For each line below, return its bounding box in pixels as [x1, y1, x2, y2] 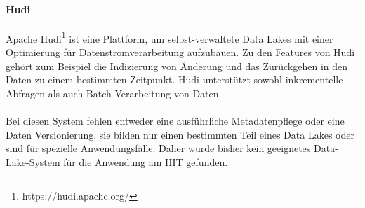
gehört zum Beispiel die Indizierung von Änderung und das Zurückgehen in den [6, 58, 348, 73]
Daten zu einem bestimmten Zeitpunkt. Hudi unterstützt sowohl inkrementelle [6, 72, 343, 87]
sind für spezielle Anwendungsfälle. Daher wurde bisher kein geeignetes [6, 141, 311, 155]
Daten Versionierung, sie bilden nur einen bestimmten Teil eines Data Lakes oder [6, 127, 354, 141]
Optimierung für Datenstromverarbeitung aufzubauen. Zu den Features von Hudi [6, 45, 355, 60]
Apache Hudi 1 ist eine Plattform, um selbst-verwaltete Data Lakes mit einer [6, 29, 333, 46]
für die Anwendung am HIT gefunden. [63, 154, 228, 169]
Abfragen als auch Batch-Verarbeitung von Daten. [6, 85, 222, 100]
